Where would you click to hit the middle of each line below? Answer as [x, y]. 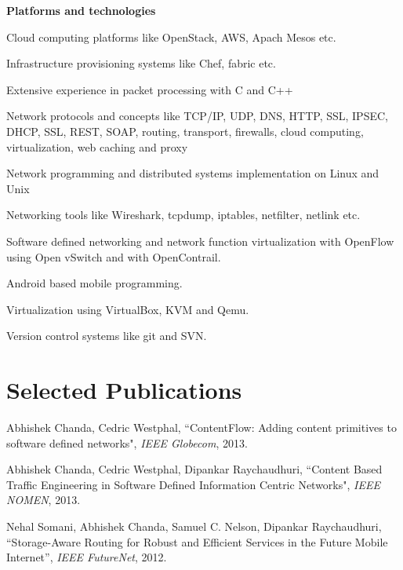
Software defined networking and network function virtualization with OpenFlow [200, 241]
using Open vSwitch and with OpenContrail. [114, 256]
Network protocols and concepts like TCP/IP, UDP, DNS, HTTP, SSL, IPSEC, [197, 116]
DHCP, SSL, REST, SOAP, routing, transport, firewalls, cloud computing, [185, 131]
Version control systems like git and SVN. [107, 336]
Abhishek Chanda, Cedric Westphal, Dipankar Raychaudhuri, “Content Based [194, 469]
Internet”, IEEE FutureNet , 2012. [87, 557]
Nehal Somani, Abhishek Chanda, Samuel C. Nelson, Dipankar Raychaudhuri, [194, 526]
